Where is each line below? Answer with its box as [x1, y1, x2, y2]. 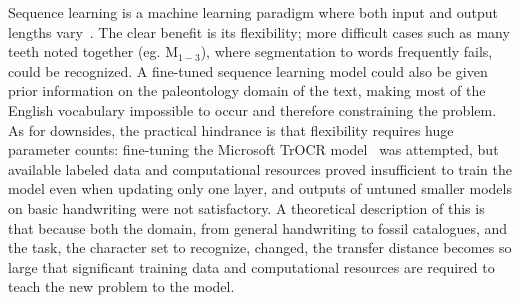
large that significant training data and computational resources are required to [8, 256, 495, 277]
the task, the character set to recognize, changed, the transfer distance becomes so [8, 237, 512, 258]
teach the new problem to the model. [8, 276, 235, 297]
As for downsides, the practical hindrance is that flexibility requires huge [8, 119, 454, 140]
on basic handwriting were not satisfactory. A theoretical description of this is [8, 197, 485, 218]
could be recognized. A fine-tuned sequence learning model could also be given [8, 60, 488, 81]
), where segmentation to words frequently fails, [200, 41, 493, 62]
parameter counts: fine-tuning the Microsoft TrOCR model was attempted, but [8, 139, 499, 160]
